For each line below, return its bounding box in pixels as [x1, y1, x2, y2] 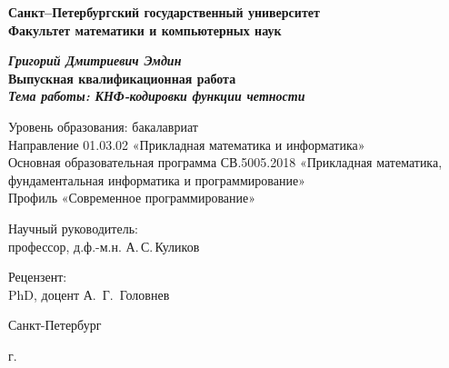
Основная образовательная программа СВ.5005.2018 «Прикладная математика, [8, 153, 443, 172]
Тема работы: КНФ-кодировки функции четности [8, 86, 305, 105]
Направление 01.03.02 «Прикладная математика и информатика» [8, 134, 365, 154]
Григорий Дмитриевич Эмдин [8, 51, 182, 70]
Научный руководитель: [8, 218, 138, 237]
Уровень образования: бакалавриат [8, 116, 198, 135]
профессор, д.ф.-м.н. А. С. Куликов [8, 236, 200, 255]
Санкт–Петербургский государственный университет [8, 3, 320, 21]
